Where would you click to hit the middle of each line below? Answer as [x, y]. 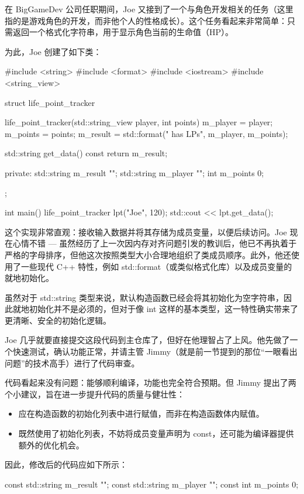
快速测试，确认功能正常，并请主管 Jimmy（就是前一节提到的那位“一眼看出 [155, 351]
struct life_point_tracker [50, 102]
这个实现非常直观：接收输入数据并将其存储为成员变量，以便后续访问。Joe [146, 231]
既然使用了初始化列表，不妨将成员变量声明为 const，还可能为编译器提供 [156, 433]
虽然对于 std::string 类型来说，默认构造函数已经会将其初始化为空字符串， [144, 297]
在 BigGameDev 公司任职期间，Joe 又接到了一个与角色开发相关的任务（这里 [149, 9]
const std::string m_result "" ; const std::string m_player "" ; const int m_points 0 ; [152, 484]
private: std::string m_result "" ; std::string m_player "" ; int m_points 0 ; [134, 172]
